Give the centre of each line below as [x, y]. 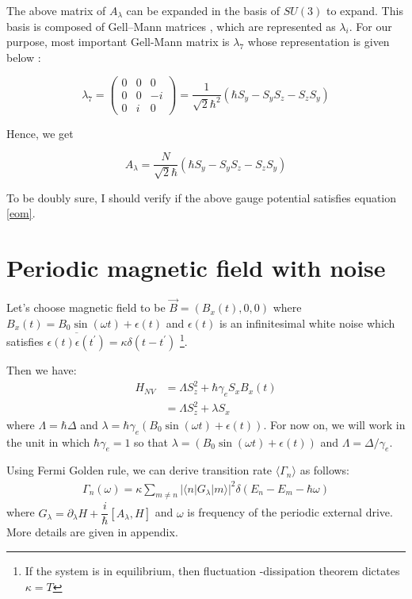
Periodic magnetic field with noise [196, 267]
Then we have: [42, 369]
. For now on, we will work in [334, 424]
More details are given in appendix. [92, 532]
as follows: [325, 470]
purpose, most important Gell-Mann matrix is [118, 42]
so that [151, 442]
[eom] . [21, 213]
